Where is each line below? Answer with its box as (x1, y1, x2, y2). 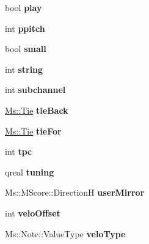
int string (5, 62, 43, 75)
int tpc (5, 145, 32, 158)
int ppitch (5, 21, 45, 34)
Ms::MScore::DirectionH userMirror (5, 186, 145, 199)
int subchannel (5, 83, 66, 96)
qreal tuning (5, 165, 54, 178)
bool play (5, 1, 42, 13)
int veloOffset (5, 206, 60, 219)
